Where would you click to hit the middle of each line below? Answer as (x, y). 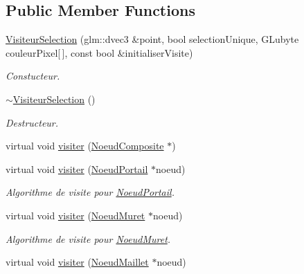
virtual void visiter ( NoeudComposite (85, 146)
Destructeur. (32, 122)
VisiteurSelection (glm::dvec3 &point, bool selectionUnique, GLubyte (152, 39)
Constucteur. (33, 76)
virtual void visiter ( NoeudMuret (75, 215)
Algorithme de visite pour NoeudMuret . (88, 238)
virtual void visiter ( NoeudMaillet (77, 262)
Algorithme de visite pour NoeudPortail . (90, 192)
